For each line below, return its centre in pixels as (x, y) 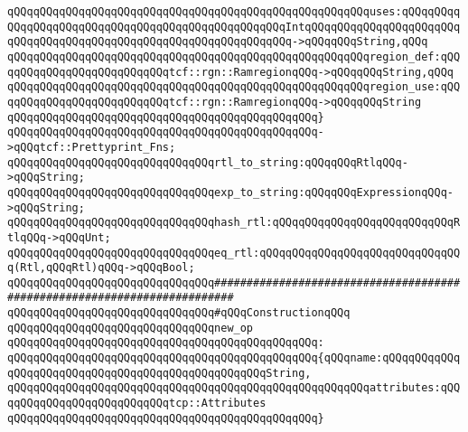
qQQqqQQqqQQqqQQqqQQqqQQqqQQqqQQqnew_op (131, 328)
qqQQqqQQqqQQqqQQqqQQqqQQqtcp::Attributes (137, 404)
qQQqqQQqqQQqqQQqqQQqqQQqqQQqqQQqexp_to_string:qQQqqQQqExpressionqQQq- (230, 192)
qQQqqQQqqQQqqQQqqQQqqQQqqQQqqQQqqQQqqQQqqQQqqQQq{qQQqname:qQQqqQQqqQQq (234, 358)
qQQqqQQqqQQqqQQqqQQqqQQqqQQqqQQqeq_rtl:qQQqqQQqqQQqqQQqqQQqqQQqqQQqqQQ (234, 253)
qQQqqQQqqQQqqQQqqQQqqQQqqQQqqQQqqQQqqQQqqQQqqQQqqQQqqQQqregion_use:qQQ (234, 87)
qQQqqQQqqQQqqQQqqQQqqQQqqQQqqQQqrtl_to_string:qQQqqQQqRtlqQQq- (208, 162)
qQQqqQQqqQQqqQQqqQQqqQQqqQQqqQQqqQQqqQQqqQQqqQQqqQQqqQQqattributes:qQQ (234, 388)
